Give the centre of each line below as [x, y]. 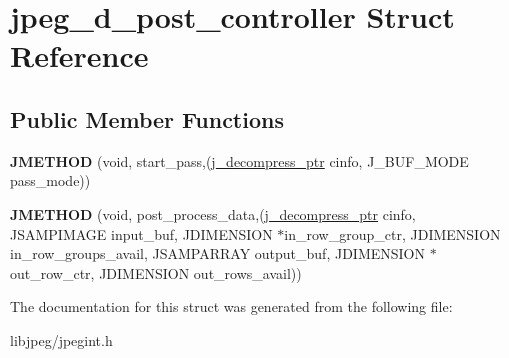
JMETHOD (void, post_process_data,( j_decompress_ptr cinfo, [213, 213]
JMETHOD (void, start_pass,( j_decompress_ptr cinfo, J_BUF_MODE [239, 160]
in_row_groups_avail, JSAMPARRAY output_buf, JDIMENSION [218, 253]
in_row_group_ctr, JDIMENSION [392, 233]
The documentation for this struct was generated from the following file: [231, 306]
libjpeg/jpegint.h [61, 339]
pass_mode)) [50, 180]
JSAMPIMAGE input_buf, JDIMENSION [141, 233]
